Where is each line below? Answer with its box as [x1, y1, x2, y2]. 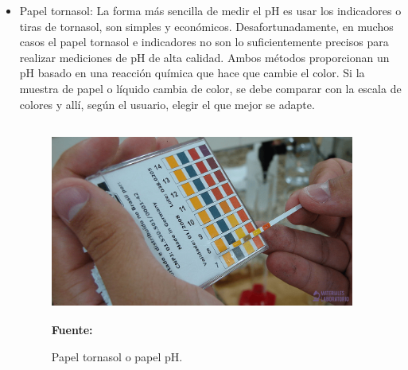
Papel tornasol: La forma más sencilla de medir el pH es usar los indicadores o [19, 2, 402, 18]
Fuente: [51, 321, 93, 338]
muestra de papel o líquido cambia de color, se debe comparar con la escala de [19, 80, 402, 96]
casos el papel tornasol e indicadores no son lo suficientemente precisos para [19, 33, 389, 50]
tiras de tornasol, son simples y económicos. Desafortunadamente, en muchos [19, 18, 394, 34]
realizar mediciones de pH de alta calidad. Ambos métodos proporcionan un [19, 49, 390, 65]
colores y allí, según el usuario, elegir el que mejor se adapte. [19, 95, 315, 112]
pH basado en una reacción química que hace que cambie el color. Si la [19, 64, 365, 81]
